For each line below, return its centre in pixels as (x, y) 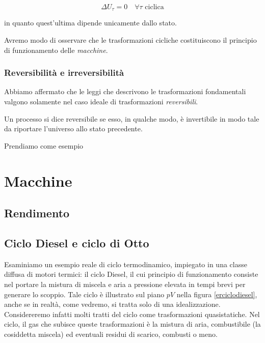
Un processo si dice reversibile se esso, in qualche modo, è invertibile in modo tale (132, 118)
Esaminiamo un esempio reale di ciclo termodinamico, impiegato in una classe (126, 264)
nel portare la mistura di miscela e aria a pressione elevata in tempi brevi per (125, 284)
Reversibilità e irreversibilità (64, 73)
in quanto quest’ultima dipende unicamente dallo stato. (90, 23)
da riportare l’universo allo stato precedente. (73, 128)
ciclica (154, 7)
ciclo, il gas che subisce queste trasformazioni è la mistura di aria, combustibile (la (132, 324)
